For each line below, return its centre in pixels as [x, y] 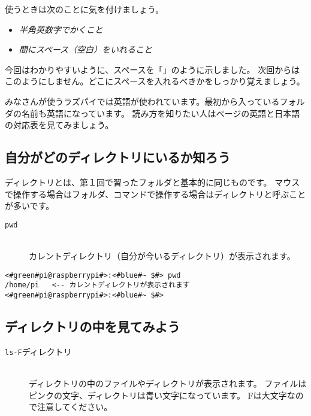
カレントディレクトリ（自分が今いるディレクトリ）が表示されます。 [162, 255]
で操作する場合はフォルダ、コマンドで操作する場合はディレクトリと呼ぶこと [155, 194]
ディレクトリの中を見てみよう [93, 326]
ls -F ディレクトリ [38, 351]
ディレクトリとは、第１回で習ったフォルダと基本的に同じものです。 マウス [153, 182]
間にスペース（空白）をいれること [86, 49]
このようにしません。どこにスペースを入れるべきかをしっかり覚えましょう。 [155, 81]
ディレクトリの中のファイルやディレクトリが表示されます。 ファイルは [168, 383]
